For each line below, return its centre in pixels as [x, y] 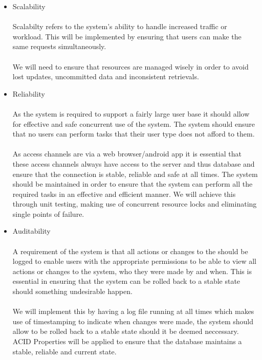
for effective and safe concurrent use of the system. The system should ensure [134, 123]
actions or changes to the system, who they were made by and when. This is [132, 271]
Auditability [31, 231]
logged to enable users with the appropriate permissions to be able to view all [134, 261]
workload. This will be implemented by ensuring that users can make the [127, 36]
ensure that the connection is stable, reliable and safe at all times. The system [135, 174]
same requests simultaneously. [59, 46]
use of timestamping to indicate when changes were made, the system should [133, 321]
